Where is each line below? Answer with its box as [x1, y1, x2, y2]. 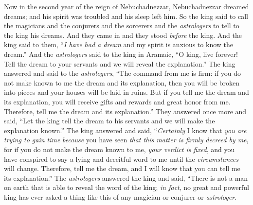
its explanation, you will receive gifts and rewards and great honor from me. [4, 96, 231, 106]
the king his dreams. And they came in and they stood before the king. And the [4, 30, 242, 40]
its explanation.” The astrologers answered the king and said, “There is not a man [4, 172, 248, 183]
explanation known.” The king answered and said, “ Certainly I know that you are [4, 125, 247, 135]
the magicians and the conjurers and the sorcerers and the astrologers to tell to [4, 20, 239, 31]
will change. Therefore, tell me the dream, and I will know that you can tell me [4, 163, 240, 173]
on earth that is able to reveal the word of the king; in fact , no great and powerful [4, 182, 249, 192]
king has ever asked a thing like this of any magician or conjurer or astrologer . [4, 191, 236, 202]
